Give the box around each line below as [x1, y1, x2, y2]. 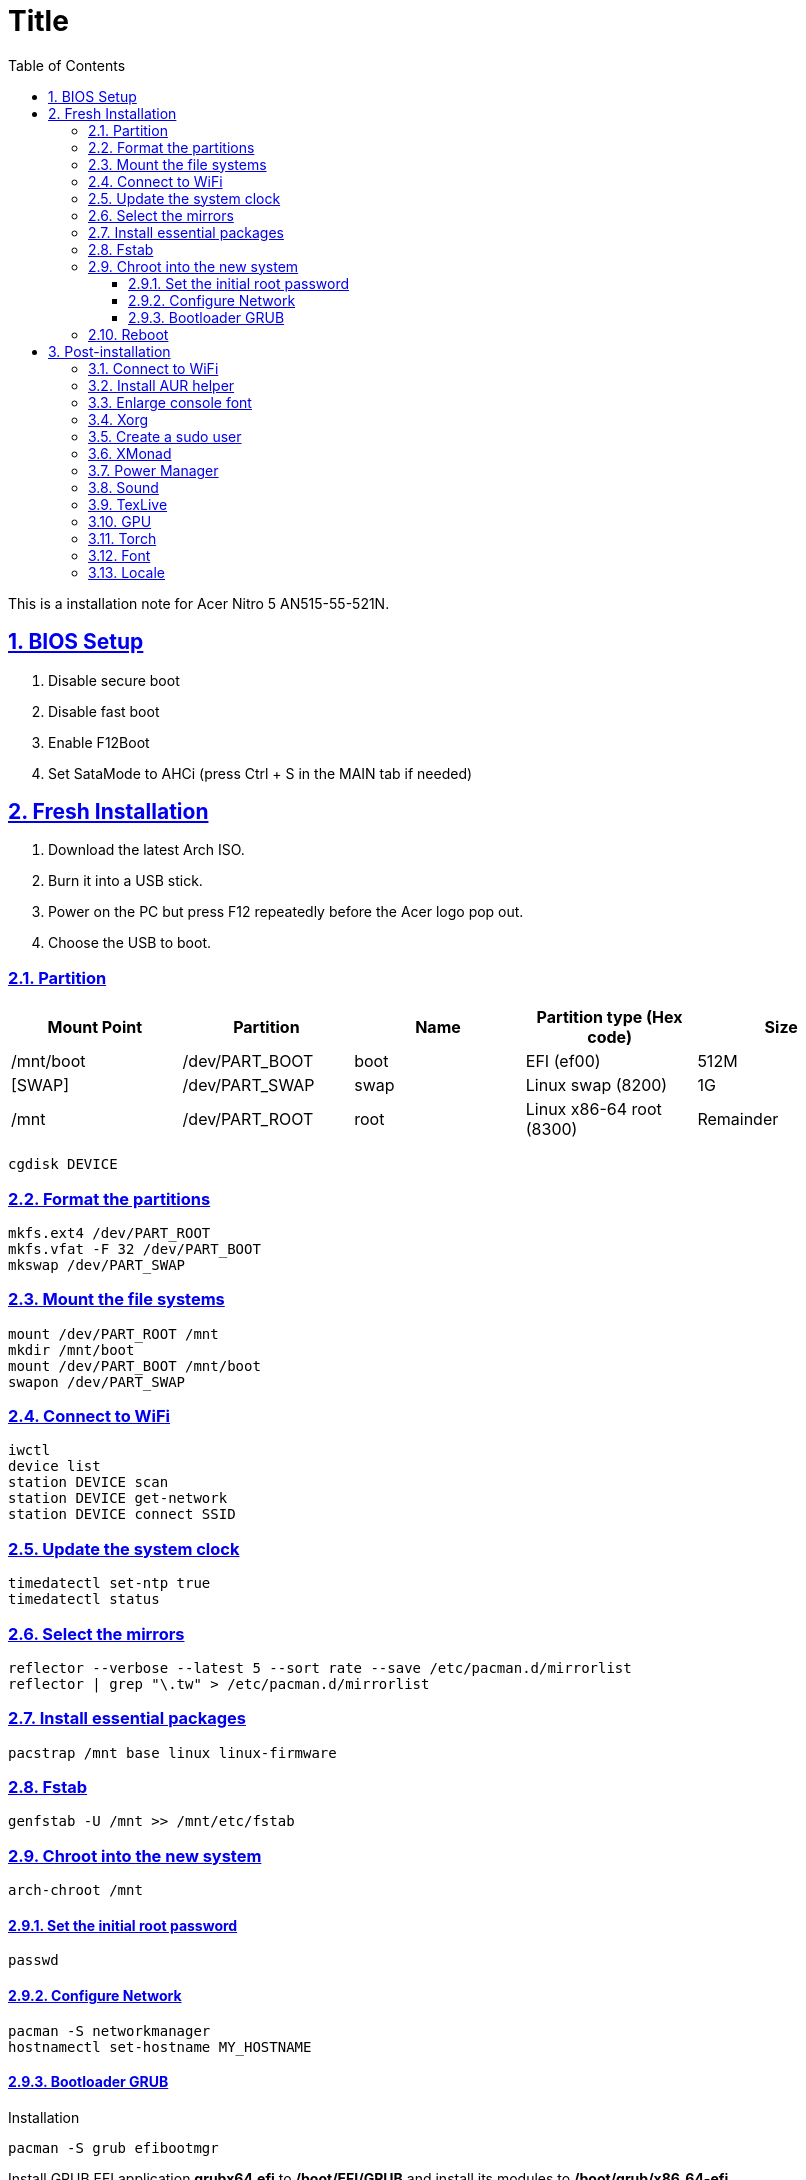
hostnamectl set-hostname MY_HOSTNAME [8, 2038, 312, 2055]
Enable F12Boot [48, 733, 150, 751]
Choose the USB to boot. [48, 934, 211, 952]
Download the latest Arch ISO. [48, 841, 245, 859]
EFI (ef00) [525, 1051, 601, 1072]
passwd [8, 1952, 59, 1969]
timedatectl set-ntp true [8, 1575, 211, 1592]
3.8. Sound [88, 478, 159, 496]
